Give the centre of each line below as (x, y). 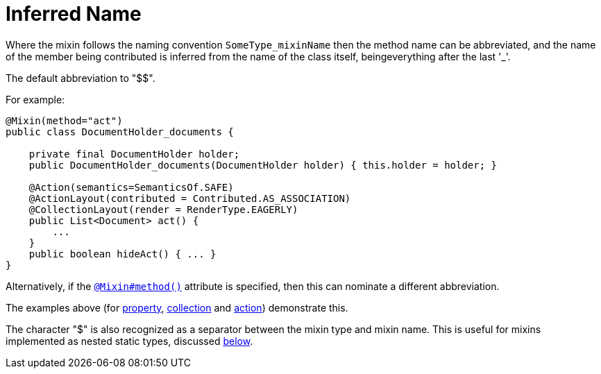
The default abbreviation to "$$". (81, 78)
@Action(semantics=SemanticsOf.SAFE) (131, 187)
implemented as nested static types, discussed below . (129, 341)
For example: (35, 99)
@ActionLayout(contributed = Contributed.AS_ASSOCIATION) (190, 198)
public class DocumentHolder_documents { (120, 131)
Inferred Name (74, 14)
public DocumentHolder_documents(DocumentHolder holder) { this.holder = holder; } (263, 165)
